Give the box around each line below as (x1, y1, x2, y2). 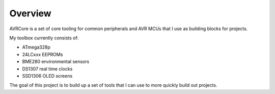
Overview (9, 8, 51, 19)
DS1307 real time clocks (22, 65, 73, 72)
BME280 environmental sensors (22, 59, 90, 65)
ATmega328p (22, 44, 51, 51)
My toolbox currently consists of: (9, 35, 79, 41)
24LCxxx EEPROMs (22, 51, 63, 57)
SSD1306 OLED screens (22, 73, 73, 79)
